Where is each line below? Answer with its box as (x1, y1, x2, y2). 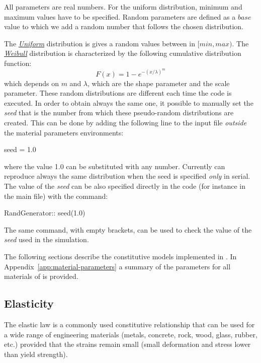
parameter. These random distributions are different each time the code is (4, 88, 232, 98)
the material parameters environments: (4, 127, 124, 137)
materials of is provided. (4, 271, 78, 281)
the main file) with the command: (4, 190, 108, 201)
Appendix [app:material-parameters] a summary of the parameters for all (4, 261, 231, 271)
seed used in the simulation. (4, 234, 89, 245)
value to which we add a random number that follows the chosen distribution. (4, 21, 243, 32)
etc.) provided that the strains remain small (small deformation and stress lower (4, 339, 251, 349)
